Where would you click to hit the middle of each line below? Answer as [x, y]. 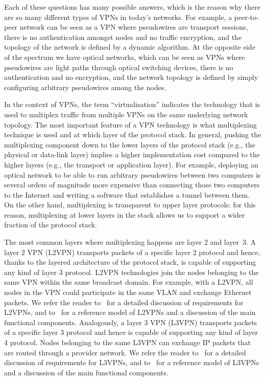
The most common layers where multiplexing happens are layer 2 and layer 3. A [130, 242]
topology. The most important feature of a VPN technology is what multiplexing [130, 124]
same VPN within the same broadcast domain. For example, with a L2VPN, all [129, 282]
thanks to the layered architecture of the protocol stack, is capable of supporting [130, 262]
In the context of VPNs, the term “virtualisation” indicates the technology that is [132, 104]
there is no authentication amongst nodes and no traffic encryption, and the [123, 37]
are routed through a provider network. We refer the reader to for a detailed [125, 352]
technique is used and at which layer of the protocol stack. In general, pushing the [133, 134]
